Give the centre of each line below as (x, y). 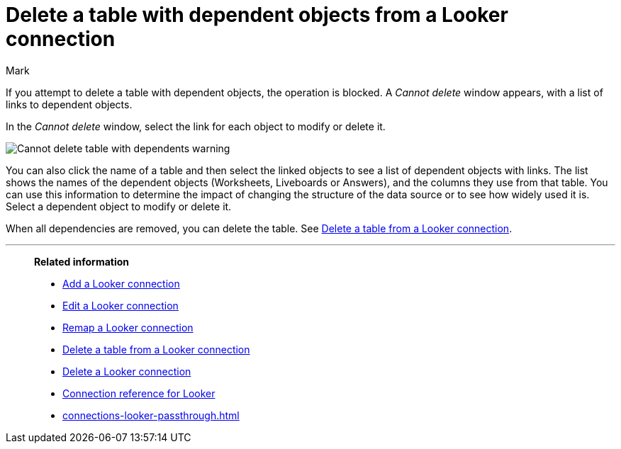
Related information (82, 261)
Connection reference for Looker (139, 393)
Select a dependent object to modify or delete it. (119, 206)
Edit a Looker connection (121, 305)
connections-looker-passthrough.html (151, 415)
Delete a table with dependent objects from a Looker (257, 15)
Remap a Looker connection (128, 327)
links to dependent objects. (69, 104)
